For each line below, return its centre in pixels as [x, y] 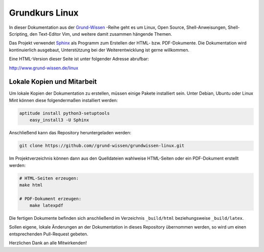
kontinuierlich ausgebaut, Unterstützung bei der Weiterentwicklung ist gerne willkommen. [99, 50]
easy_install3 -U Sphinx [59, 120]
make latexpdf [46, 206]
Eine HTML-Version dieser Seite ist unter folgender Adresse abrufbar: [79, 59]
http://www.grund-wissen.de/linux [44, 68]
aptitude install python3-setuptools [65, 113]
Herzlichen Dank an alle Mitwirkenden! [48, 243]
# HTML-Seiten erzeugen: [49, 178]
